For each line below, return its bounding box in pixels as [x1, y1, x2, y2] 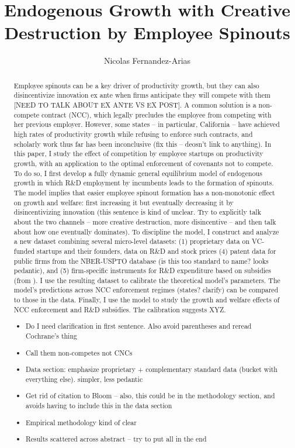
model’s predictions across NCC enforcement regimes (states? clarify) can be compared [13, 285, 279, 295]
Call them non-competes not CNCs [26, 347, 133, 357]
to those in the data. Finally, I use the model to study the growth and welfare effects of [13, 295, 280, 305]
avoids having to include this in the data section [26, 400, 172, 410]
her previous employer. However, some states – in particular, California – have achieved [13, 119, 280, 129]
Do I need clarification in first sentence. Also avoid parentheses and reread [26, 321, 252, 331]
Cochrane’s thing [26, 331, 77, 340]
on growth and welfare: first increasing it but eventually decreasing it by [13, 197, 234, 207]
